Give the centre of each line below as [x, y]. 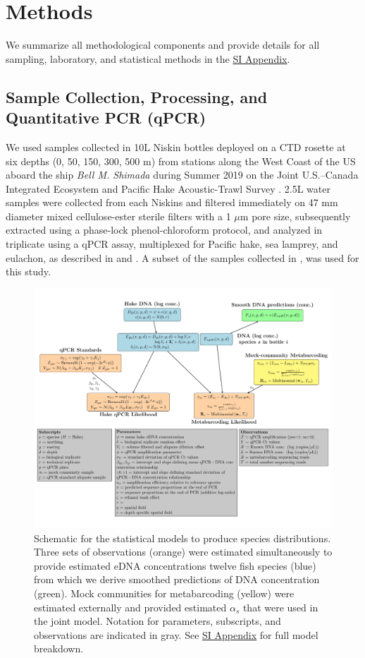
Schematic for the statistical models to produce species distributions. [182, 538]
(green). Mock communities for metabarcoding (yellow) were [164, 593]
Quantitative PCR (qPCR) [106, 118]
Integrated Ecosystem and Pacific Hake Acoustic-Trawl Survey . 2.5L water [168, 188]
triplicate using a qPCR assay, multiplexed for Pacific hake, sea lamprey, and [172, 244]
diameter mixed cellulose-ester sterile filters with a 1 [118, 216]
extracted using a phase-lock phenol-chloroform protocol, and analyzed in [164, 230]
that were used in [280, 607]
